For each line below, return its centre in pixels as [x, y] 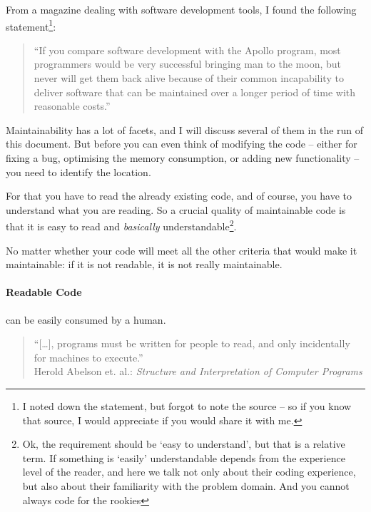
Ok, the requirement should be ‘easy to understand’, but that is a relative [184, 444]
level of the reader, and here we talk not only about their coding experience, [189, 472]
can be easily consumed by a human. [86, 319]
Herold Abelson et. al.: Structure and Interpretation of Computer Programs [198, 371]
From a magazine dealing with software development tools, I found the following [181, 9]
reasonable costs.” [72, 106]
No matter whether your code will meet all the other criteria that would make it [182, 250]
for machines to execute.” [88, 357]
